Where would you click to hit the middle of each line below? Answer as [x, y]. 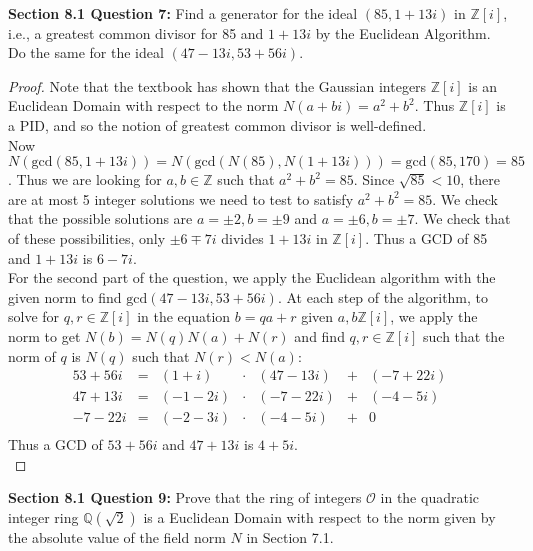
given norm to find [65, 296]
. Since [374, 179]
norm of [32, 355]
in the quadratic [430, 497]
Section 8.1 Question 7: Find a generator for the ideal [183, 13]
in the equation [184, 316]
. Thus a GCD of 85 [426, 237]
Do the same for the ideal [86, 52]
